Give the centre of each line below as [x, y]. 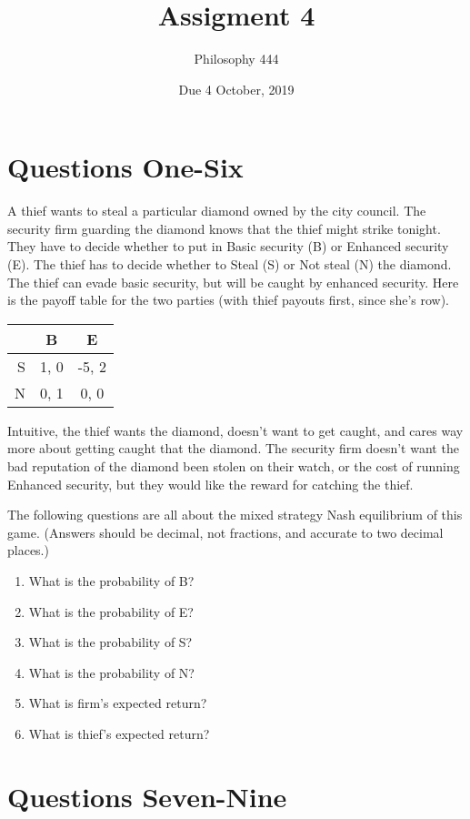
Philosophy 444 [236, 59]
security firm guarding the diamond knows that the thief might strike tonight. [224, 228]
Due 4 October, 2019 [236, 89]
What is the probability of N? [111, 672]
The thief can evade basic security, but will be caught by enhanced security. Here [233, 282]
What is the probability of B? [111, 580]
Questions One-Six [125, 167]
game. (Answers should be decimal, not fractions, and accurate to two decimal [225, 532]
